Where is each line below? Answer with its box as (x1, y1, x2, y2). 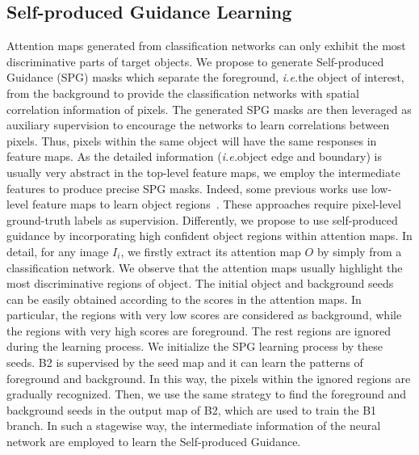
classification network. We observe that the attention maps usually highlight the (6, 259, 403, 276)
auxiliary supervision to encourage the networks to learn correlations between (6, 116, 390, 133)
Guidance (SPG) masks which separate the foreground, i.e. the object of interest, (6, 69, 404, 86)
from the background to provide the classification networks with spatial (6, 84, 359, 101)
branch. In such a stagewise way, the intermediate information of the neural (6, 417, 381, 434)
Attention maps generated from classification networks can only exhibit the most (6, 37, 406, 54)
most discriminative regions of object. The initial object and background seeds (6, 275, 394, 292)
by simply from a (316, 242, 402, 259)
